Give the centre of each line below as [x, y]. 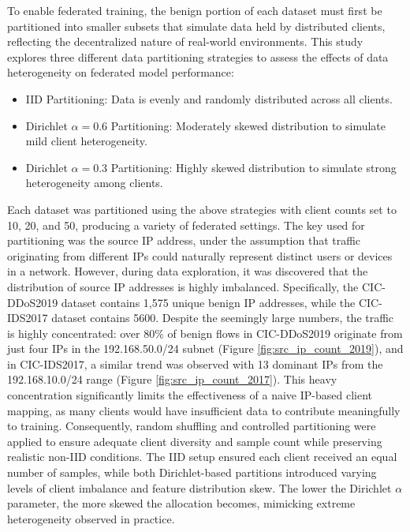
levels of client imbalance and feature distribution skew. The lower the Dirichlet [199, 487]
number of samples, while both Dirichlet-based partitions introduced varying [192, 472]
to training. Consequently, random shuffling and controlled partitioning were [192, 426]
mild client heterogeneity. [86, 141]
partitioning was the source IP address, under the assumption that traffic [184, 240]
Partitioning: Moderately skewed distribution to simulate [248, 125]
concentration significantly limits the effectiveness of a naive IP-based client [190, 395]
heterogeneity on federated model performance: [121, 72]
